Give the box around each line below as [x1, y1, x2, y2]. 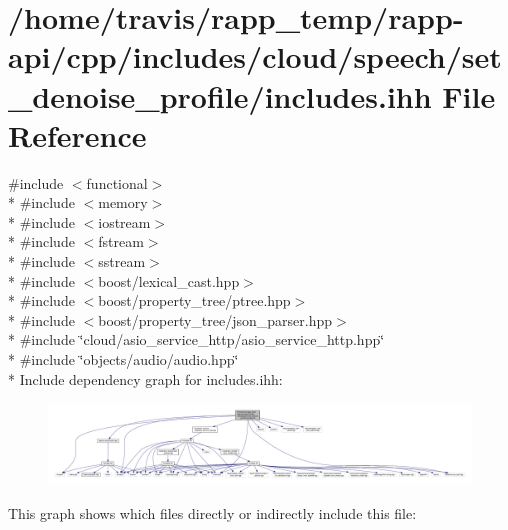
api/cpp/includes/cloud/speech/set [8, 36, 502, 77]
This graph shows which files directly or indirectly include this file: [8, 502, 417, 523]
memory [98, 192, 148, 213]
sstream [98, 251, 146, 272]
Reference [8, 114, 147, 155]
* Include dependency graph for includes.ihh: [8, 368, 283, 389]
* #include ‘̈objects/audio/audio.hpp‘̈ [8, 349, 239, 370]
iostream [98, 211, 151, 232]
